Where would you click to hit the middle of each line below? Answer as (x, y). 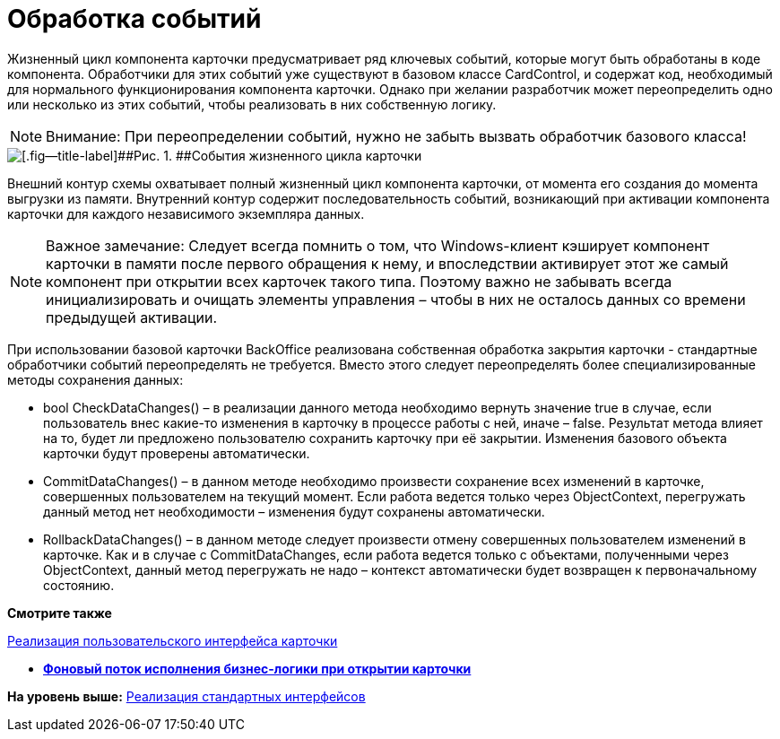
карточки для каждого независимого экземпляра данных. (186, 213)
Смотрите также (60, 613)
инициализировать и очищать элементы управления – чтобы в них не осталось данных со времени (396, 299)
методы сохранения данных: (95, 379)
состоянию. (79, 585)
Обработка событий (134, 19)
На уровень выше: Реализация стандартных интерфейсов (186, 696)
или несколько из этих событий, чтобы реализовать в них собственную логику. (252, 104)
